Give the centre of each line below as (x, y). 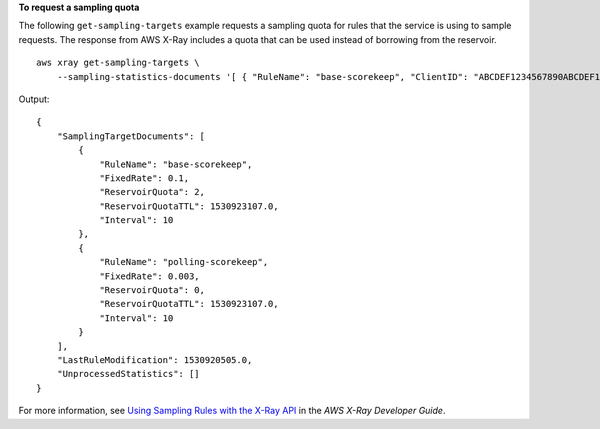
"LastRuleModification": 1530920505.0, (154, 359)
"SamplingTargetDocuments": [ (130, 136)
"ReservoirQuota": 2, (152, 192)
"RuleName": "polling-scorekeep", (184, 262)
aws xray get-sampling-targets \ (118, 63)
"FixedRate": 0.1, (144, 178)
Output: (34, 99)
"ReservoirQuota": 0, (152, 290)
